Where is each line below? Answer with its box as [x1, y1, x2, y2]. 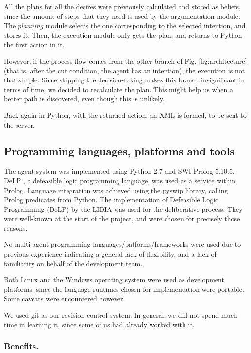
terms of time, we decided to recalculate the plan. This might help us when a [4, 84, 233, 94]
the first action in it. [4, 39, 65, 49]
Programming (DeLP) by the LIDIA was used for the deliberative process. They [4, 204, 243, 214]
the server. [4, 119, 35, 129]
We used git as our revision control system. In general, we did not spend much [4, 310, 237, 320]
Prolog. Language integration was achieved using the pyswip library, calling [4, 185, 228, 195]
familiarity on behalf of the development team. [4, 258, 143, 268]
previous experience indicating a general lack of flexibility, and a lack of [4, 249, 217, 259]
